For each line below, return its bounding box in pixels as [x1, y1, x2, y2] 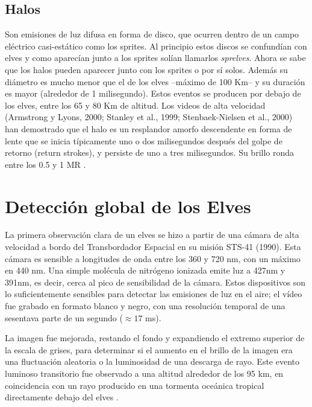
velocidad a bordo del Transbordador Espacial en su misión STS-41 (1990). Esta [5, 240, 301, 253]
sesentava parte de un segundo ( [5, 311, 123, 324]
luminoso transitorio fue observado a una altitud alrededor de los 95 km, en [5, 367, 284, 379]
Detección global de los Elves [5, 193, 251, 218]
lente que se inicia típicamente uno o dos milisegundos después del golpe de [5, 134, 282, 147]
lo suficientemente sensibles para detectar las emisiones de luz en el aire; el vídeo [5, 287, 302, 300]
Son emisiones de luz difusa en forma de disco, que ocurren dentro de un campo [5, 28, 299, 40]
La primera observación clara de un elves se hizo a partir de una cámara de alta [5, 228, 299, 241]
